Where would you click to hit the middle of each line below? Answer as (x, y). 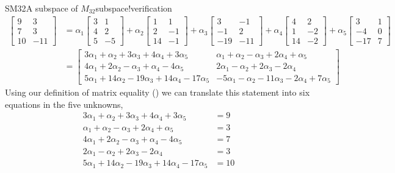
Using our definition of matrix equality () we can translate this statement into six (158, 92)
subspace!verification (134, 8)
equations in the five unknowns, (64, 104)
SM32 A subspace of (42, 8)
